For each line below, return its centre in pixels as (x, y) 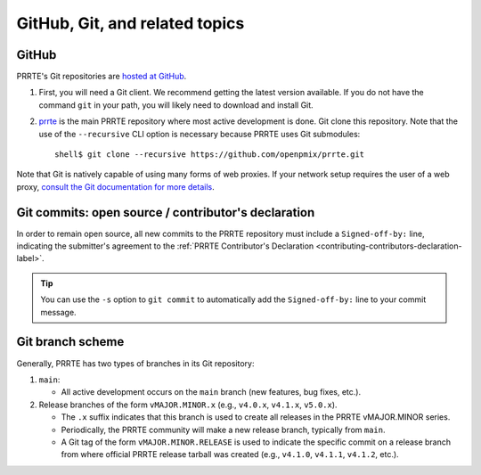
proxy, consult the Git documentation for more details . (115, 186)
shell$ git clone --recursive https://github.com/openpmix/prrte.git (210, 155)
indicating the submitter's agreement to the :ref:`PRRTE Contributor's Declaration (165, 246)
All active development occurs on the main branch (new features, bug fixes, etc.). (211, 392)
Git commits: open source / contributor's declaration (166, 213)
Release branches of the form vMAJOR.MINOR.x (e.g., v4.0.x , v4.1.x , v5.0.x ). (188, 405)
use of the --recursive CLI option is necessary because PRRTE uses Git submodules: (200, 134)
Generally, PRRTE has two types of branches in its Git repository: (135, 363)
